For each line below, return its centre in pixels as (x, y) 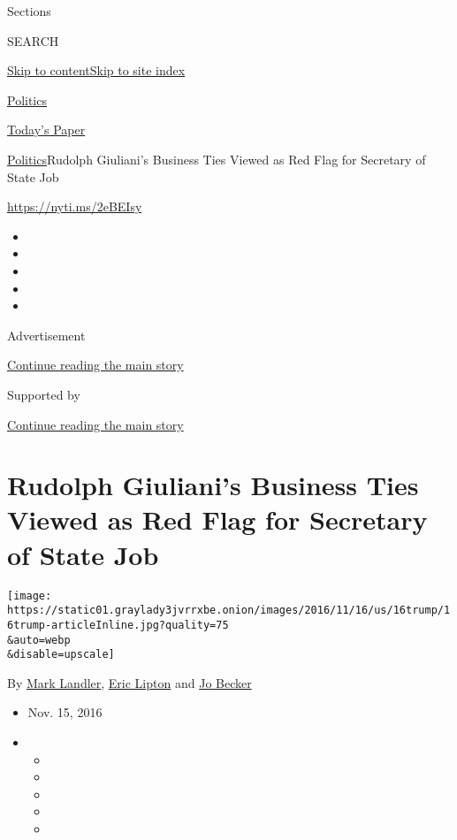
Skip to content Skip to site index (96, 70)
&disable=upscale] (61, 655)
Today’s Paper (46, 130)
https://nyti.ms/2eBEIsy (75, 206)
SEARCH (33, 40)
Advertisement (46, 335)
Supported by (44, 394)
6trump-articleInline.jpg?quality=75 (118, 625)
